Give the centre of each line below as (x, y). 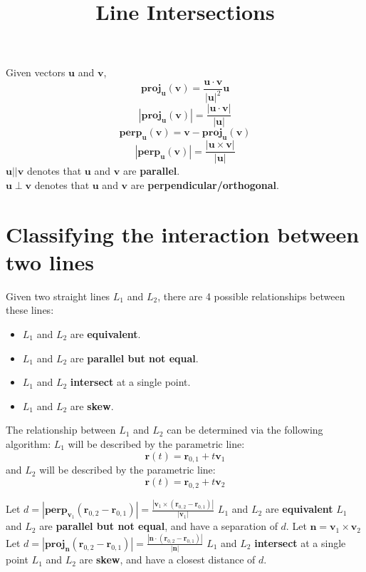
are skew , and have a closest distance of (167, 560)
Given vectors (36, 72)
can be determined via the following (245, 430)
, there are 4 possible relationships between (251, 296)
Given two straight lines (58, 296)
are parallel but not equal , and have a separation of (158, 526)
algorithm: (28, 443)
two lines (50, 261)
